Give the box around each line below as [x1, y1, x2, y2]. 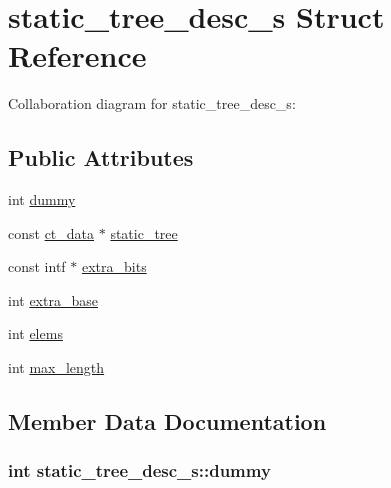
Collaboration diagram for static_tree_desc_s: [8, 93, 296, 114]
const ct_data [8, 222, 95, 243]
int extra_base [8, 289, 98, 310]
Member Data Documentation [8, 406, 327, 437]
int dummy [8, 189, 76, 210]
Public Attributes [8, 142, 194, 173]
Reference [8, 35, 147, 76]
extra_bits [81, 256, 147, 277]
